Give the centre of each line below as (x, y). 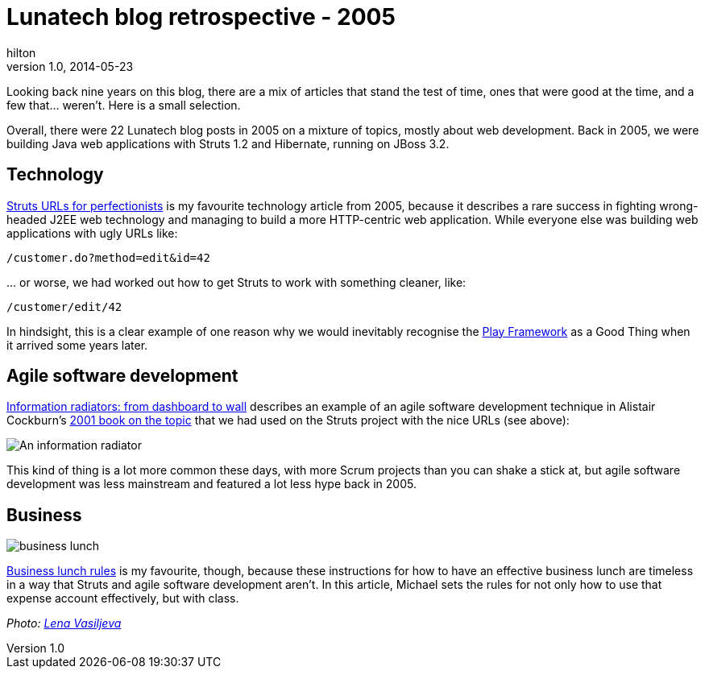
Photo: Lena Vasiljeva (64, 623)
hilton (21, 52)
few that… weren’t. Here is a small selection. (124, 105)
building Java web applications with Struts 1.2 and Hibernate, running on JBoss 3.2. (228, 143)
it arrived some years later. (77, 345)
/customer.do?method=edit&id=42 (108, 257)
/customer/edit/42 (64, 306)
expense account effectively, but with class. (123, 598)
